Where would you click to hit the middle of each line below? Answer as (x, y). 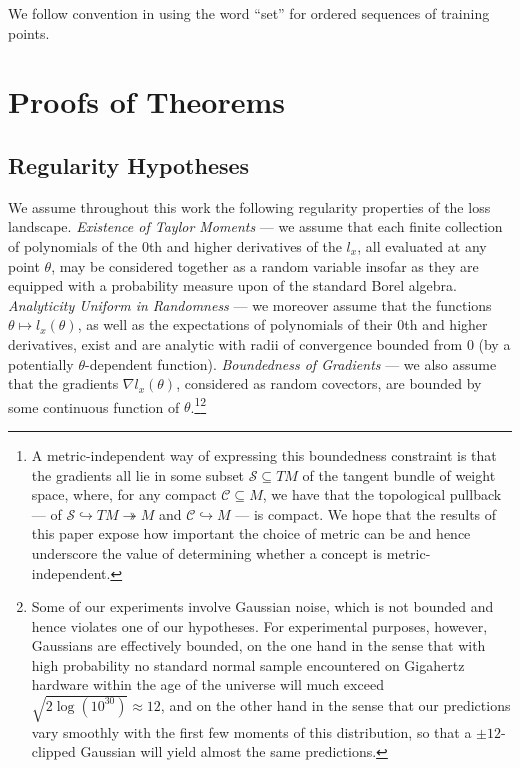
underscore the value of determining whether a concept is (207, 552)
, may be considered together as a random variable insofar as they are (265, 265)
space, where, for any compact (124, 494)
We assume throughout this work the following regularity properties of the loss (249, 206)
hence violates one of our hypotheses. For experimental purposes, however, (259, 625)
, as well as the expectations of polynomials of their (235, 324)
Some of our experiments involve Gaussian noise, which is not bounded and (262, 606)
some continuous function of (94, 406)
